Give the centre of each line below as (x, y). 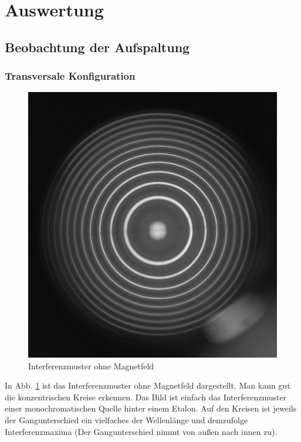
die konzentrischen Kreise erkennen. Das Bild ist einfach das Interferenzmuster (146, 397)
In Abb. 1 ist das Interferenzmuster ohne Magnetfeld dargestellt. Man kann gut (148, 385)
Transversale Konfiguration (70, 76)
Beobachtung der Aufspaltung (97, 47)
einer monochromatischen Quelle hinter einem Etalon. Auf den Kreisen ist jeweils (151, 408)
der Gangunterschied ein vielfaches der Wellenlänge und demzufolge (126, 420)
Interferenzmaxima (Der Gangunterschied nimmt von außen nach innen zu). (141, 431)
